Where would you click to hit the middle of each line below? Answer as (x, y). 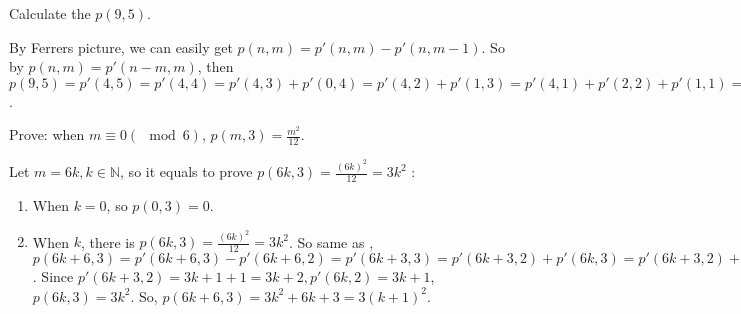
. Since (53, 276)
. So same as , (331, 241)
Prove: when (47, 134)
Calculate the (50, 13)
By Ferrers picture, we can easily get (121, 46)
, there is (107, 241)
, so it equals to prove (186, 171)
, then (215, 66)
